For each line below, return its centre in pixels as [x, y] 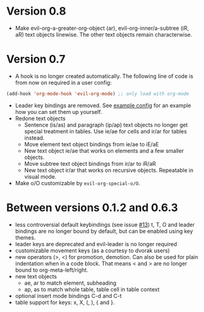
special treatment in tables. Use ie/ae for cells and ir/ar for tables [105, 131]
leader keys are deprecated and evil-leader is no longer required [96, 244]
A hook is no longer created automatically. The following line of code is [104, 76]
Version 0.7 [36, 59]
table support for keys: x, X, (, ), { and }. [65, 302]
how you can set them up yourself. [58, 112]
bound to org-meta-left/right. [51, 270]
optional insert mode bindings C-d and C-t [68, 296]
